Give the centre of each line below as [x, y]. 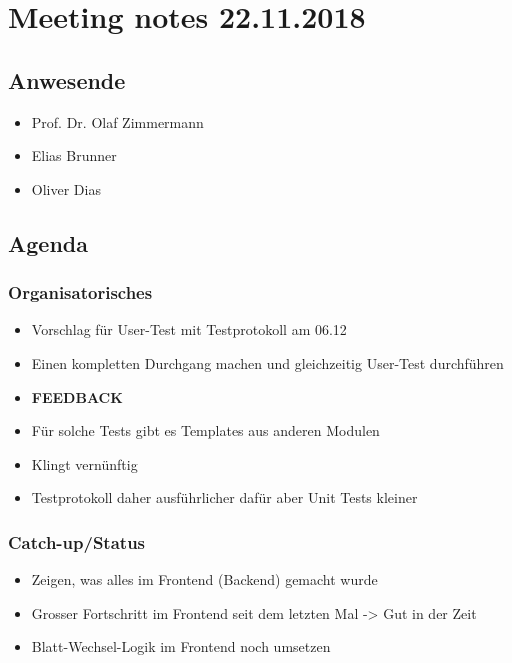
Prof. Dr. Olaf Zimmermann [117, 121]
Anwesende [67, 79]
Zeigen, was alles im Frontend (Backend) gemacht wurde [204, 579]
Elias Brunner [74, 155]
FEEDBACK [77, 396]
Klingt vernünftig [84, 463]
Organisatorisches [80, 292]
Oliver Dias [66, 188]
